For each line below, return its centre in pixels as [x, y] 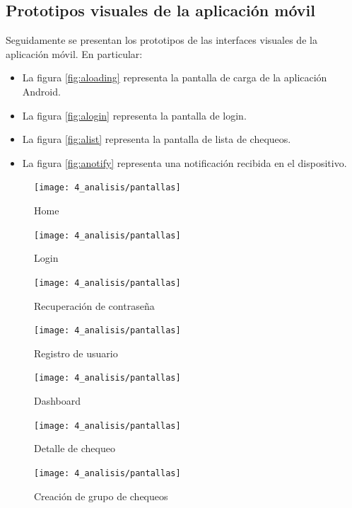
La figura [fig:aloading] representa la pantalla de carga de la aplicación [175, 77]
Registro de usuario [76, 353]
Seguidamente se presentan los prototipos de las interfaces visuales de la [162, 40]
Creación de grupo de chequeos [101, 496]
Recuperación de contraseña [94, 305]
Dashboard [58, 401]
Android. [41, 91]
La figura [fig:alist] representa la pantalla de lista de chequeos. [157, 139]
